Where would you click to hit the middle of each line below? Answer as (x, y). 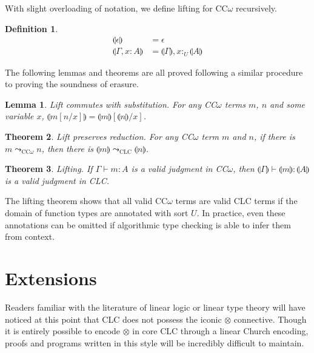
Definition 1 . (32, 28)
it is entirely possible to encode (63, 331)
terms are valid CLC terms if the (236, 201)
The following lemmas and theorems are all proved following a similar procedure (154, 72)
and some (288, 104)
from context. (30, 236)
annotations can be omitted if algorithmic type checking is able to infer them (148, 224)
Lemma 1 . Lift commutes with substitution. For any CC (111, 104)
